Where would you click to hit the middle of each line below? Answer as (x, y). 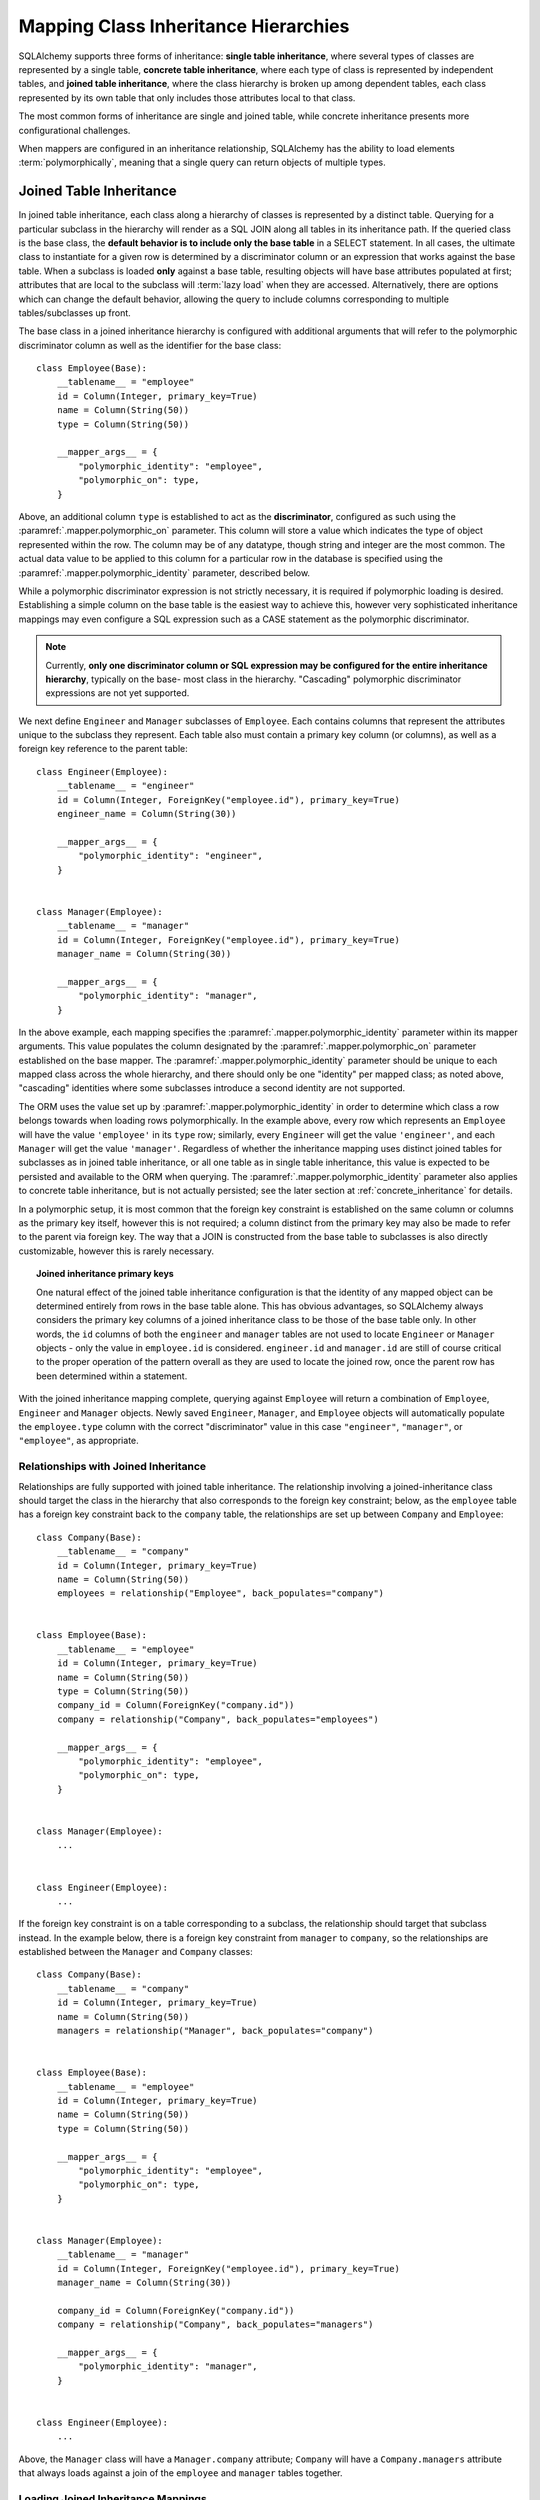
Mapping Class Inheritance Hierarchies (184, 26)
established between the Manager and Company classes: (136, 1952)
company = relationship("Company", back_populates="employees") (217, 1719)
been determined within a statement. (112, 1376)
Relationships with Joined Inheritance (112, 1467)
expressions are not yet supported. (117, 693)
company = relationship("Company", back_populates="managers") (215, 2324)
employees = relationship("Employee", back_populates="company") (220, 1593)
